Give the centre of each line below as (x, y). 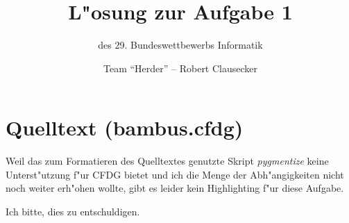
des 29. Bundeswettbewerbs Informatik (180, 45)
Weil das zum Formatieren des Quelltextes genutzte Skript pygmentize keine (167, 161)
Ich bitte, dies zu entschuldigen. (73, 212)
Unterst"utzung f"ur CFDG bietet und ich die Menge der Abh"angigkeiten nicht (175, 174)
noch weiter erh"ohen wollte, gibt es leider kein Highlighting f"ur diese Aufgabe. (175, 188)
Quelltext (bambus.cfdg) (125, 127)
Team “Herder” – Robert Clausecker (180, 68)
